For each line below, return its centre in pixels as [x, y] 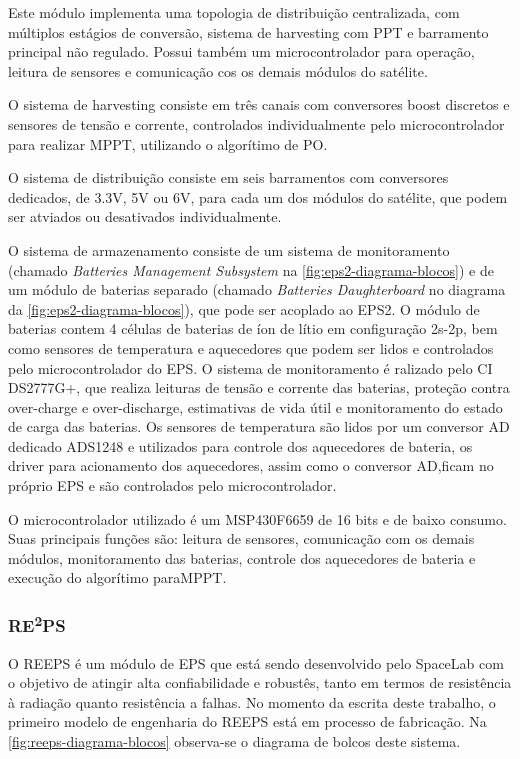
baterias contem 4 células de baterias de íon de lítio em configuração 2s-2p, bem [253, 328]
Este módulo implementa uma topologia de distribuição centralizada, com [234, 12]
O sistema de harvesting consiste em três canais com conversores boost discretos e [259, 104]
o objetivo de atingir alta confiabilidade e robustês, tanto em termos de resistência [260, 682]
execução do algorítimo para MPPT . [117, 577]
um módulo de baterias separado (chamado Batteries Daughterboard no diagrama [257, 289]
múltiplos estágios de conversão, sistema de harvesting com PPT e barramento [248, 31]
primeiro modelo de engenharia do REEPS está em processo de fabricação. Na [247, 721]
